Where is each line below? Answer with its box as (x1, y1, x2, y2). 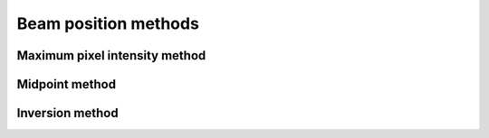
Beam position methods (16, 14, 199, 33)
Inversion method (16, 106, 119, 121)
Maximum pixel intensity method (16, 48, 206, 63)
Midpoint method (16, 77, 117, 92)
